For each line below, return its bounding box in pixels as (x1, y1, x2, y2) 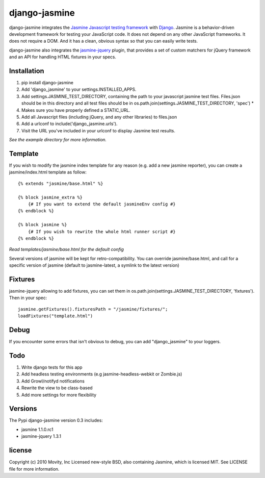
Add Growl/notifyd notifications (21, 378, 85, 384)
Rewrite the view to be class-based (21, 385, 93, 391)
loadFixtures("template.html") (18, 313, 93, 319)
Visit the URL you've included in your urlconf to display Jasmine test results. (21, 127, 175, 133)
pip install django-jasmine (21, 80, 74, 86)
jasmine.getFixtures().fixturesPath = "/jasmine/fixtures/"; (18, 306, 168, 312)
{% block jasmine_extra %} (18, 194, 83, 200)
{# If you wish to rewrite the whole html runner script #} (27, 228, 176, 234)
